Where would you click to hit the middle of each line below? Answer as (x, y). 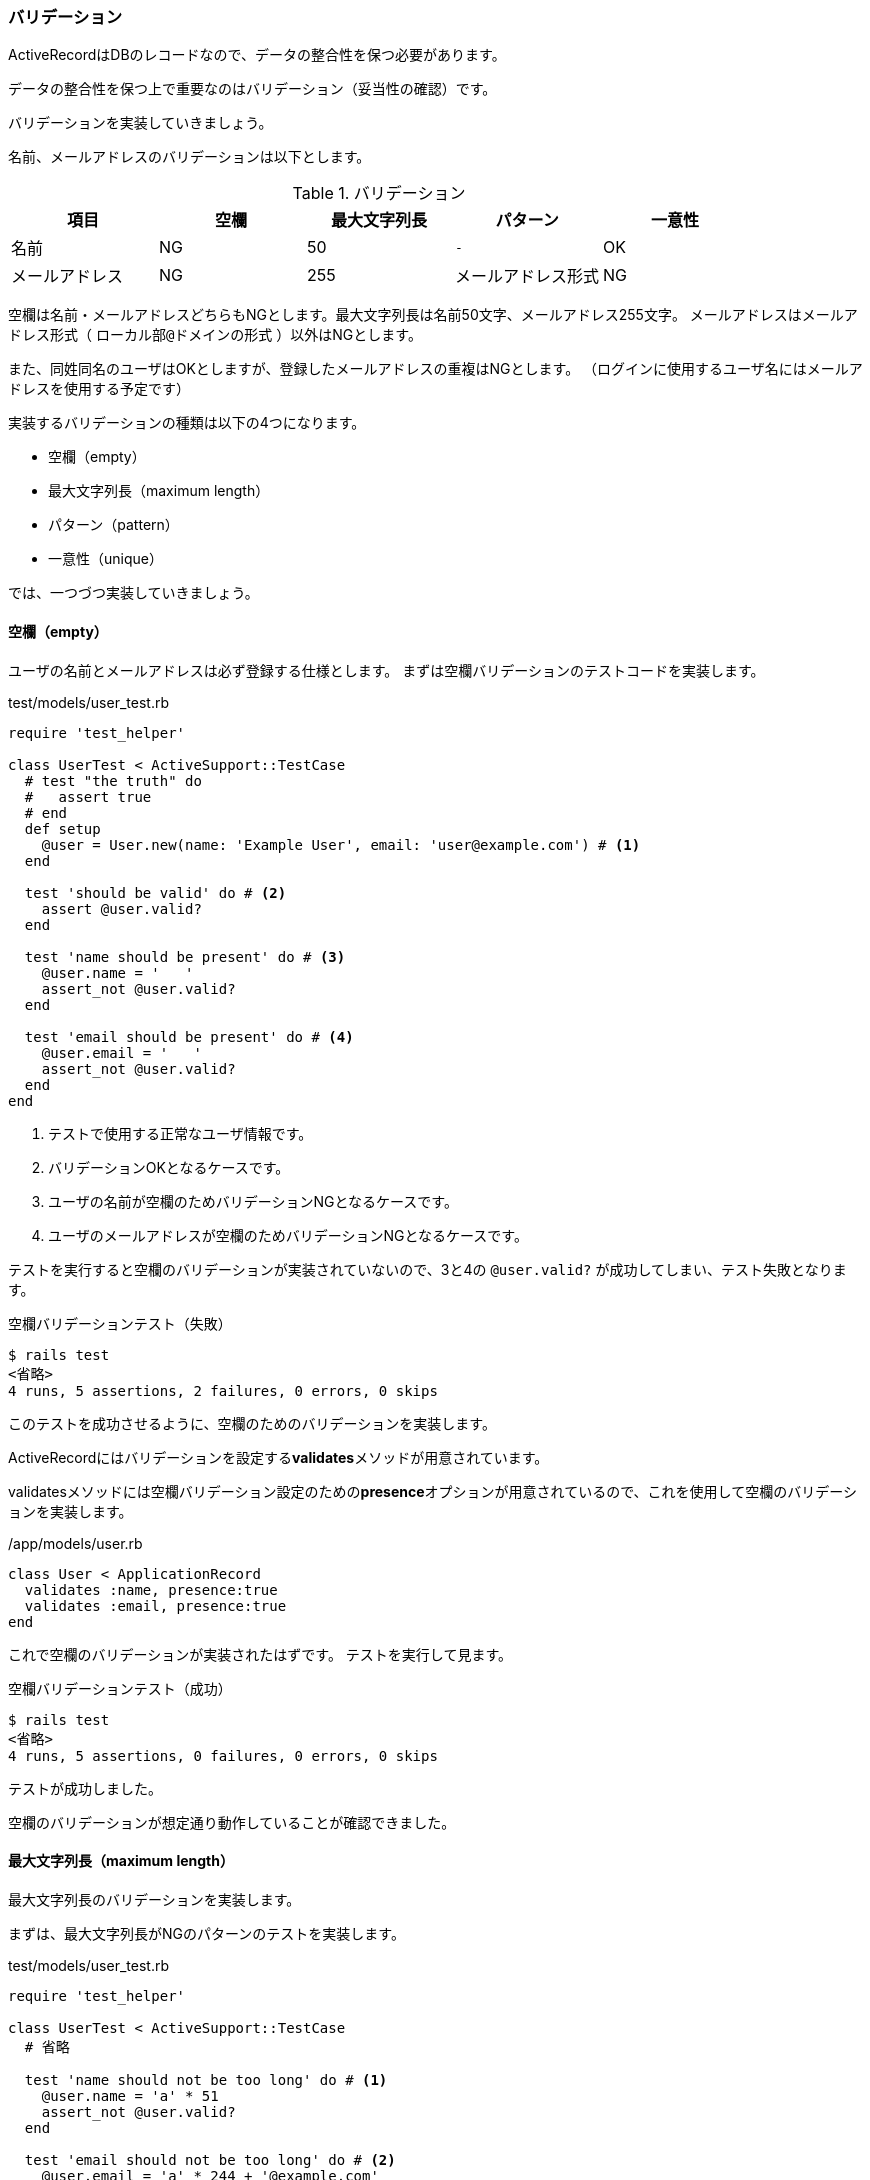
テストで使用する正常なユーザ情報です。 (180, 1133)
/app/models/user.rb (75, 1543)
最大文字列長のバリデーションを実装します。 (154, 1899)
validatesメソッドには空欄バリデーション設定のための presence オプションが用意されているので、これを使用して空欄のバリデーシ (432, 1491)
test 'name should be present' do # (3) (185, 956)
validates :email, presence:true (155, 1605)
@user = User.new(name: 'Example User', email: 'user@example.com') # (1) (341, 844)
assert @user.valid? (121, 908)
